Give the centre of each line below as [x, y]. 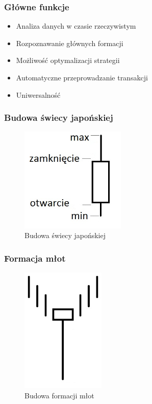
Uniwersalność [38, 94]
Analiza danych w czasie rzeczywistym [76, 26]
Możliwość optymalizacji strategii [68, 60]
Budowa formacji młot [59, 395]
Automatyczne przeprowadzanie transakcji [82, 77]
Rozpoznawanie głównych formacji [70, 43]
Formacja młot [35, 258]
